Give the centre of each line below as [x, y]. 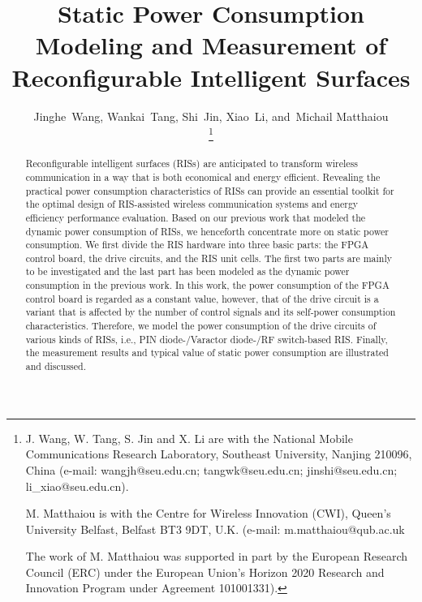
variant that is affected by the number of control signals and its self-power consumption [211, 312]
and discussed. [56, 366]
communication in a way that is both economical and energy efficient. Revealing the [203, 176]
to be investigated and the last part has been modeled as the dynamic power [187, 271]
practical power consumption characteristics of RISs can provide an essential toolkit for [210, 190]
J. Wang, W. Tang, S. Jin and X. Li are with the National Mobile [189, 438]
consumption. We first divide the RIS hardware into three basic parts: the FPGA [197, 245]
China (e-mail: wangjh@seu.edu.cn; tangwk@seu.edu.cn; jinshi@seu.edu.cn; [211, 469]
